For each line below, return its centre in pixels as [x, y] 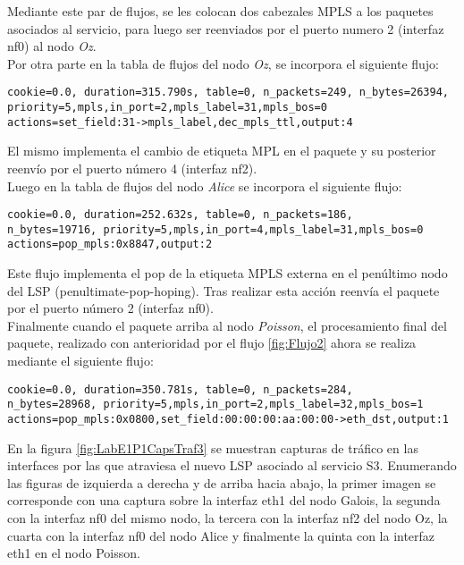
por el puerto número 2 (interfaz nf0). [110, 308]
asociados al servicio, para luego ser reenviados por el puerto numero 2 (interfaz [226, 28]
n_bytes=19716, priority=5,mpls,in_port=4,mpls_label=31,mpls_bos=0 [215, 229]
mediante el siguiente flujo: [80, 361]
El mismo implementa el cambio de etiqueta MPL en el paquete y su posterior [222, 151]
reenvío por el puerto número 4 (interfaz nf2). [132, 168]
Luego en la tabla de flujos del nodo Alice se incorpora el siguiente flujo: [205, 186]
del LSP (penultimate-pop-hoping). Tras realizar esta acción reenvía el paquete [224, 290]
